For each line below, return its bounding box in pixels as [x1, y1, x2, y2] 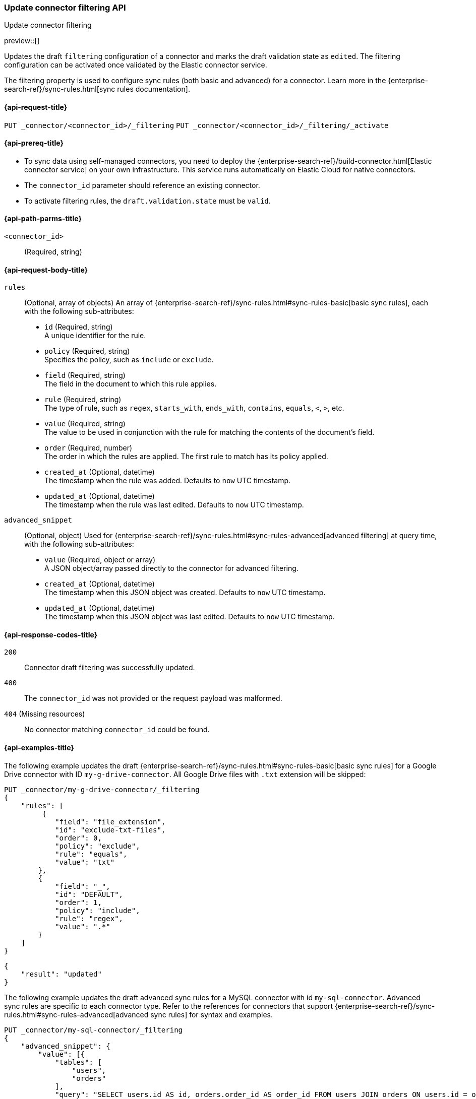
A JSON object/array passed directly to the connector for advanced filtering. [44, 564, 299, 573]
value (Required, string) [44, 419, 126, 428]
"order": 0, [55, 833, 102, 842]
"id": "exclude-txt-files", [55, 825, 166, 834]
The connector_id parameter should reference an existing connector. [24, 180, 260, 189]
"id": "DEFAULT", [55, 890, 124, 898]
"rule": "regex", [55, 914, 124, 923]
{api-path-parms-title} [4, 214, 82, 223]
